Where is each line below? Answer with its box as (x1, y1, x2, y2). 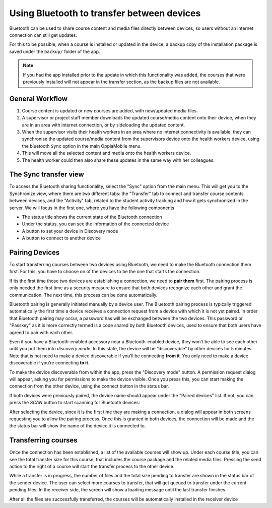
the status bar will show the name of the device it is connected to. (9, 423, 146, 429)
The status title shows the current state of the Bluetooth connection (22, 214, 162, 220)
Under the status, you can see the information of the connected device (22, 221, 169, 227)
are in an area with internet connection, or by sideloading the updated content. (22, 121, 185, 128)
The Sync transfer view (9, 170, 84, 179)
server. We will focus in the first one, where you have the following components (9, 205, 175, 211)
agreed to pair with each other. (9, 329, 74, 335)
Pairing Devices (9, 248, 60, 257)
